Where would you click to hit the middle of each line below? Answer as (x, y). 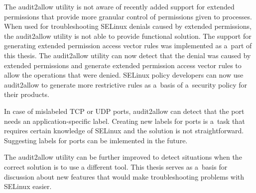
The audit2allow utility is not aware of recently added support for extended (119, 6)
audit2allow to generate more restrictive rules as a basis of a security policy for (126, 84)
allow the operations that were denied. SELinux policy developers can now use (124, 75)
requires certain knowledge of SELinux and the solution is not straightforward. (124, 131)
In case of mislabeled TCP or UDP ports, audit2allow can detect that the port (124, 111)
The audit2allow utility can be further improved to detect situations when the (123, 157)
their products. (27, 94)
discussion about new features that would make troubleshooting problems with (124, 176)
